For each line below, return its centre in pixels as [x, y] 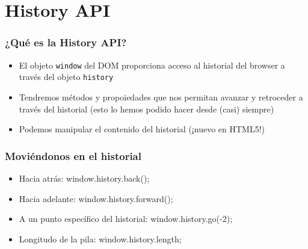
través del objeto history [66, 77]
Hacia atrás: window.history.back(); [84, 178]
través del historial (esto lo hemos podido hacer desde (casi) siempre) [146, 109]
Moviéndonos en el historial [73, 155]
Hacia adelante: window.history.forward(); [96, 198]
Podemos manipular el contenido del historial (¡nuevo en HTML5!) [142, 129]
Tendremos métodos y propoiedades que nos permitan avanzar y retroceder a [161, 97]
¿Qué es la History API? [66, 42]
